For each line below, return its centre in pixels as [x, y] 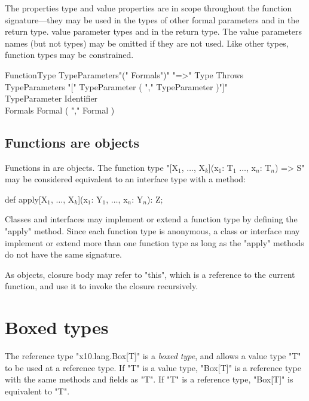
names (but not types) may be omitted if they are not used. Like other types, [147, 43]
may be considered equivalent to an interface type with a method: [126, 179]
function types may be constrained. [69, 55]
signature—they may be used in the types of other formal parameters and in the [152, 19]
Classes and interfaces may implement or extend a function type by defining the [151, 219]
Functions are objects [72, 142]
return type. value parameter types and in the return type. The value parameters [154, 31]
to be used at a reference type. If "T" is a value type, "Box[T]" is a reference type [153, 367]
